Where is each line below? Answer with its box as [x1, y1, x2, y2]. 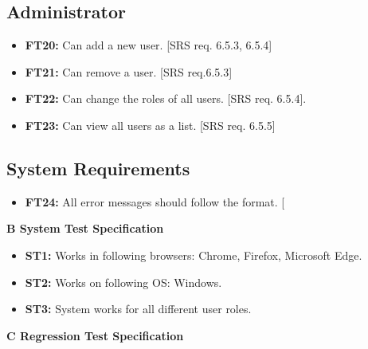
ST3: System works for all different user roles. [25, 300, 252, 317]
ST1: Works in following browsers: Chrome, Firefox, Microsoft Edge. [25, 246, 362, 263]
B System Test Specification [6, 220, 164, 237]
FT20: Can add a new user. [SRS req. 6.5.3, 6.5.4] [25, 37, 272, 53]
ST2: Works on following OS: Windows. [25, 273, 222, 290]
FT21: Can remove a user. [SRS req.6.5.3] [25, 63, 233, 80]
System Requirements [6, 155, 190, 180]
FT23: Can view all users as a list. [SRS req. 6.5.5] [25, 116, 276, 133]
